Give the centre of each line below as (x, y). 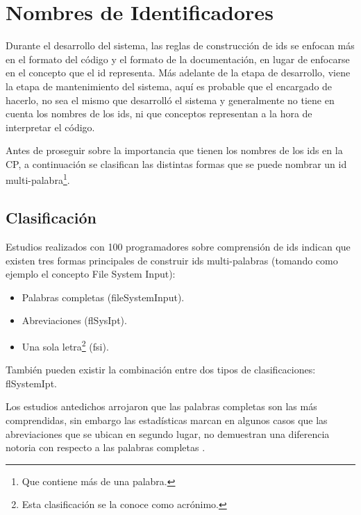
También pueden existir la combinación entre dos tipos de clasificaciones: (161, 370)
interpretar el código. (50, 127)
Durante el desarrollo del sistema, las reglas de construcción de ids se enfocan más (180, 45)
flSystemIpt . (31, 383)
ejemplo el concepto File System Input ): (91, 274)
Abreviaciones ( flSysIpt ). (74, 320)
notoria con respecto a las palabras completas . (106, 447)
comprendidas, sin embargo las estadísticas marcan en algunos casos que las (167, 420)
